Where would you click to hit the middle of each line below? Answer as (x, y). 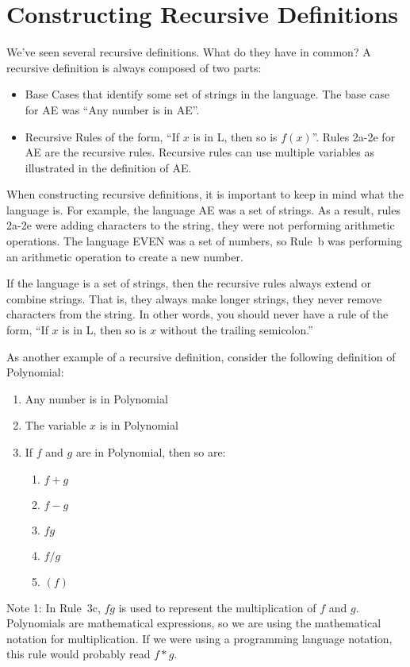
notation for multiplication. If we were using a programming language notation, (199, 638)
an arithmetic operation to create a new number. (125, 256)
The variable (56, 425)
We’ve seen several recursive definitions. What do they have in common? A (189, 52)
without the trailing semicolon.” (236, 330)
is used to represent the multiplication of (217, 607)
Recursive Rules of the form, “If (102, 136)
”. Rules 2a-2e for (354, 136)
